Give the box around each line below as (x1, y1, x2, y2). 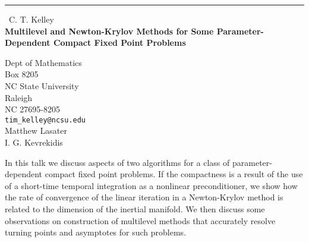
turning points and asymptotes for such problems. (5, 226, 187, 238)
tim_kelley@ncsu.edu (5, 115, 86, 124)
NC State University (5, 79, 79, 92)
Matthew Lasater (5, 124, 67, 137)
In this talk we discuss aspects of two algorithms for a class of (5, 156, 230, 168)
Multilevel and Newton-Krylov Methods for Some (5, 24, 214, 37)
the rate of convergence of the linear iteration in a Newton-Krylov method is (5, 191, 283, 203)
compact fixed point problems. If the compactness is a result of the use (45, 168, 303, 180)
